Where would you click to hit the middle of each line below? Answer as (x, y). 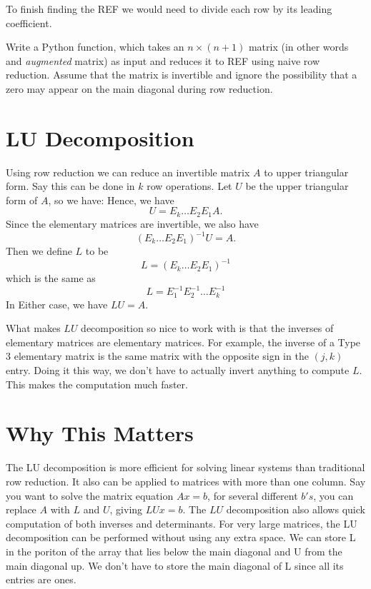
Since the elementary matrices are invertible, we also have (132, 223)
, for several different (253, 495)
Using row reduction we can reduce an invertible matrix (128, 172)
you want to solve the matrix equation (90, 495)
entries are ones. (41, 579)
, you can (333, 495)
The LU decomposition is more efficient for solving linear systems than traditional (185, 467)
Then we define (39, 251)
